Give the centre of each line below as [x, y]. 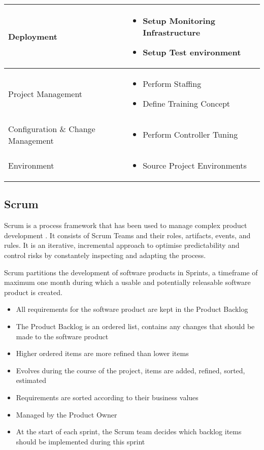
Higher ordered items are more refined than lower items [102, 353]
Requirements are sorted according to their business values [107, 397]
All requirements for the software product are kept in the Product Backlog [132, 309]
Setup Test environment [192, 52]
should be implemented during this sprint [80, 441]
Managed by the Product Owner [67, 414]
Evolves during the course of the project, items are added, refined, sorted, [130, 370]
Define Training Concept [186, 103]
